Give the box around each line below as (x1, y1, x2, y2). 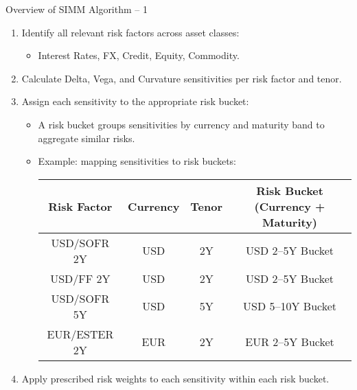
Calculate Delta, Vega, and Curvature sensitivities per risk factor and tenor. (21, 71, 342, 85)
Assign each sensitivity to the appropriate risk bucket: (21, 94, 249, 108)
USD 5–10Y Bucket (243, 298, 337, 314)
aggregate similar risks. (38, 130, 135, 145)
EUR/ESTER (47, 325, 114, 342)
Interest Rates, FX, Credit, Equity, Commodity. (38, 48, 240, 62)
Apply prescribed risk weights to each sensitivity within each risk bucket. (21, 371, 330, 385)
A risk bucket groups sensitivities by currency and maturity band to (38, 117, 325, 131)
